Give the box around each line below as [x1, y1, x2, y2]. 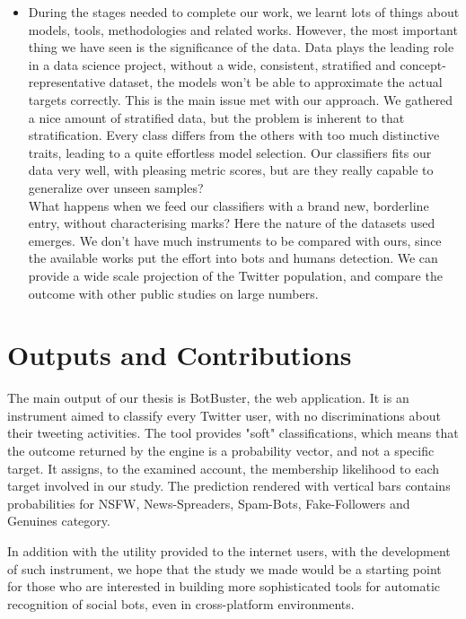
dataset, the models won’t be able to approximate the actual [109, 73, 443, 92]
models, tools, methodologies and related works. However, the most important [28, 20, 458, 39]
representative [28, 73, 106, 92]
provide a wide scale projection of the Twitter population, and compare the [28, 266, 443, 284]
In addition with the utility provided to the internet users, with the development [7, 541, 451, 560]
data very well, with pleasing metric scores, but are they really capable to [28, 161, 434, 179]
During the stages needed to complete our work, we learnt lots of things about [28, 3, 460, 21]
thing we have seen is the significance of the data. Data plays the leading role [28, 38, 454, 57]
